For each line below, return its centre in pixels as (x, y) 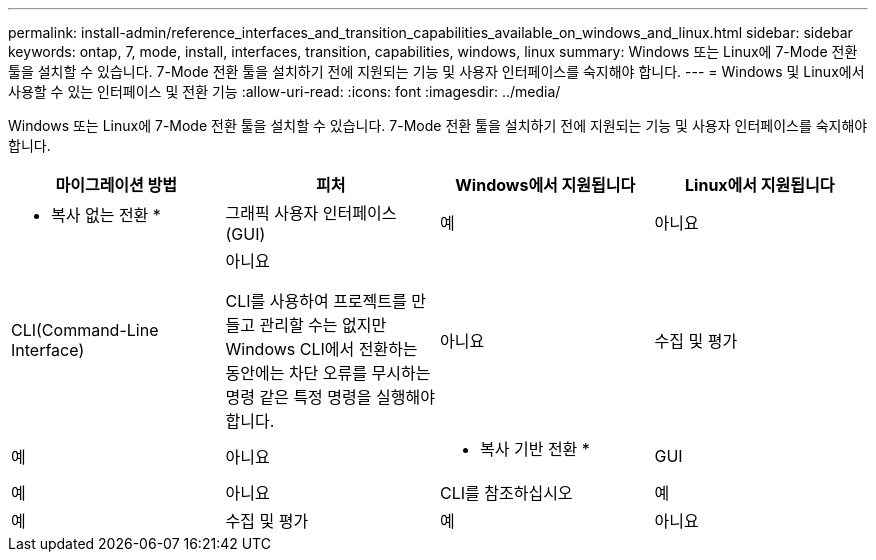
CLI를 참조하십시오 (506, 493)
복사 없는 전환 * (106, 215)
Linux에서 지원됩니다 (760, 185)
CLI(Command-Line (85, 330)
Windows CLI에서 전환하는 (321, 349)
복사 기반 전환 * (535, 449)
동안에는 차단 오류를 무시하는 (328, 373)
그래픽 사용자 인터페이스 (311, 213)
